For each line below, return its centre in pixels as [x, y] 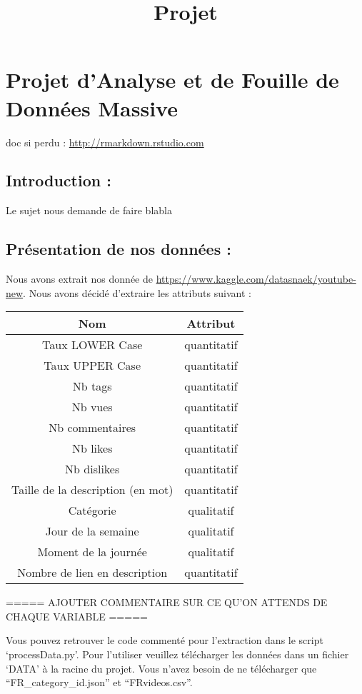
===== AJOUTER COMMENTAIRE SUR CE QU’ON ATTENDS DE [167, 602]
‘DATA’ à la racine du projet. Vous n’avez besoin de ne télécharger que [161, 668]
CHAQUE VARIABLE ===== [77, 616]
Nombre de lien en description [92, 573]
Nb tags [92, 386]
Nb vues [92, 407]
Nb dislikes [92, 469]
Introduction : [59, 180]
